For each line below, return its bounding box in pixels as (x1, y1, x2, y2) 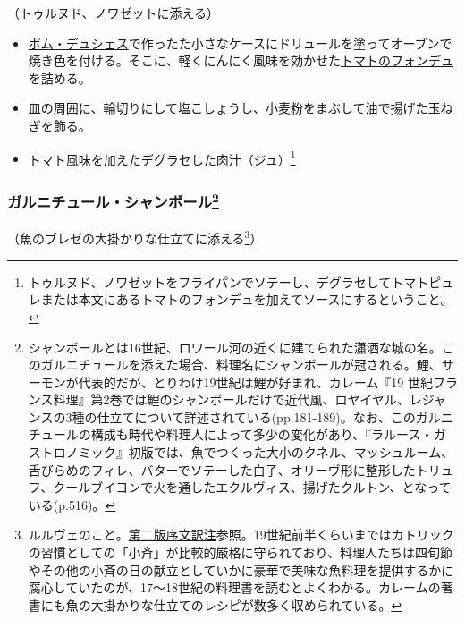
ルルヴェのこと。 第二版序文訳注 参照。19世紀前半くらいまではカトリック (28, 525, 454, 544)
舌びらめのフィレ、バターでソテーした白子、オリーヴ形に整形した (28, 460, 416, 479)
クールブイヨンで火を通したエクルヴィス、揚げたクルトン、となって (53, 478, 452, 497)
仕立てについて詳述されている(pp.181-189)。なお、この (97, 407, 416, 426)
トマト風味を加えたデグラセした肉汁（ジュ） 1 (28, 147, 296, 168)
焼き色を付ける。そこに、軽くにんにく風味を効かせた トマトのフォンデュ (28, 51, 454, 70)
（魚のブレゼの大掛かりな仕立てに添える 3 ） (7, 226, 263, 248)
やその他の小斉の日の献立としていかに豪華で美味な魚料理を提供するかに (28, 560, 454, 579)
